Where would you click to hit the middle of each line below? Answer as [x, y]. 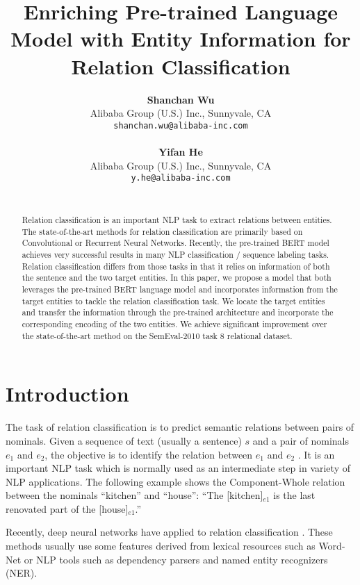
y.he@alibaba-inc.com [181, 178]
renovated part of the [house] [67, 508]
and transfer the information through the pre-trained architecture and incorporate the [178, 312]
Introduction [67, 394]
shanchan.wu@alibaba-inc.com [181, 125]
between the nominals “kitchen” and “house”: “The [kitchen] [134, 495]
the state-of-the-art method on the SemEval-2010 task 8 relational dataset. [157, 335]
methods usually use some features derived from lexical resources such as [161, 546]
